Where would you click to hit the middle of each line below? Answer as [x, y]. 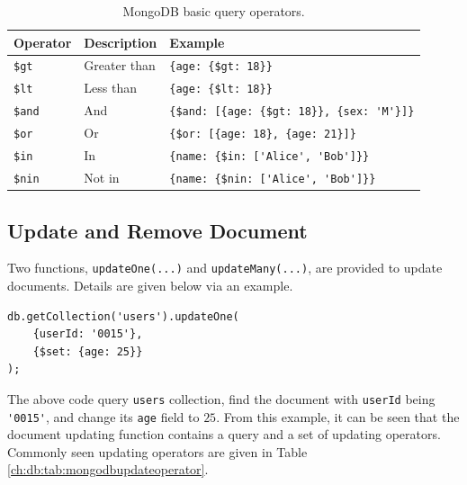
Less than [110, 88]
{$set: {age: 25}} [88, 351]
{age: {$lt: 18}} [221, 90]
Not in [102, 177]
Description [121, 42]
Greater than [120, 65]
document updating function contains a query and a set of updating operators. [224, 434]
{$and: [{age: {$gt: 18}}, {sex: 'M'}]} [292, 112]
